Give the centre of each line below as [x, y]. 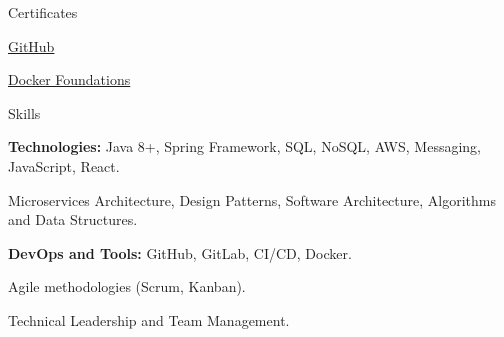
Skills [24, 112]
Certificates [43, 12]
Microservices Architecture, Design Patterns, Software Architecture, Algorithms [252, 199]
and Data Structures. [73, 219]
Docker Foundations [69, 79]
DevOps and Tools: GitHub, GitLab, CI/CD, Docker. [180, 252]
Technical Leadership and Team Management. [149, 319]
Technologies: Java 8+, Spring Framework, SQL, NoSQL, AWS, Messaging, [244, 146]
